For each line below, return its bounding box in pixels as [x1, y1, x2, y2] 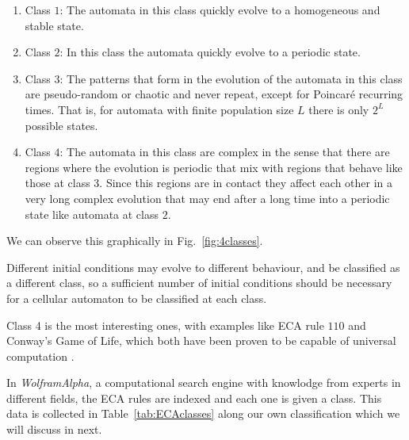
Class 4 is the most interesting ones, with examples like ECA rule [6, 316, 324, 333]
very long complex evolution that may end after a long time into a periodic [25, 189, 390, 206]
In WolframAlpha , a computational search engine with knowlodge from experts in [6, 374, 401, 391]
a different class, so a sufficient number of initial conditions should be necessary [6, 274, 392, 291]
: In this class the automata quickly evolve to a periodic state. [59, 44, 361, 60]
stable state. [25, 17, 84, 33]
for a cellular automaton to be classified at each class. [6, 289, 267, 306]
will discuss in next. [6, 421, 102, 438]
